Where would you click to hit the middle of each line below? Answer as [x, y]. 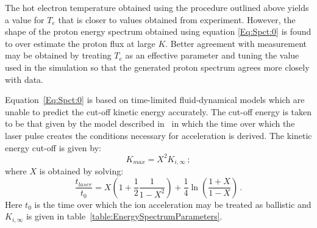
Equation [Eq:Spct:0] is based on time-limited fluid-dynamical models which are [155, 100]
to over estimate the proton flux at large [80, 43]
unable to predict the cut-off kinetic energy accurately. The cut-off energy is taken [158, 111]
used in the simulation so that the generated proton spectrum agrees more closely [157, 67]
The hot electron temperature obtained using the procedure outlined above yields [157, 7]
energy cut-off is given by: [53, 147]
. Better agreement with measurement [236, 43]
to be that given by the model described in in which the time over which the [150, 123]
